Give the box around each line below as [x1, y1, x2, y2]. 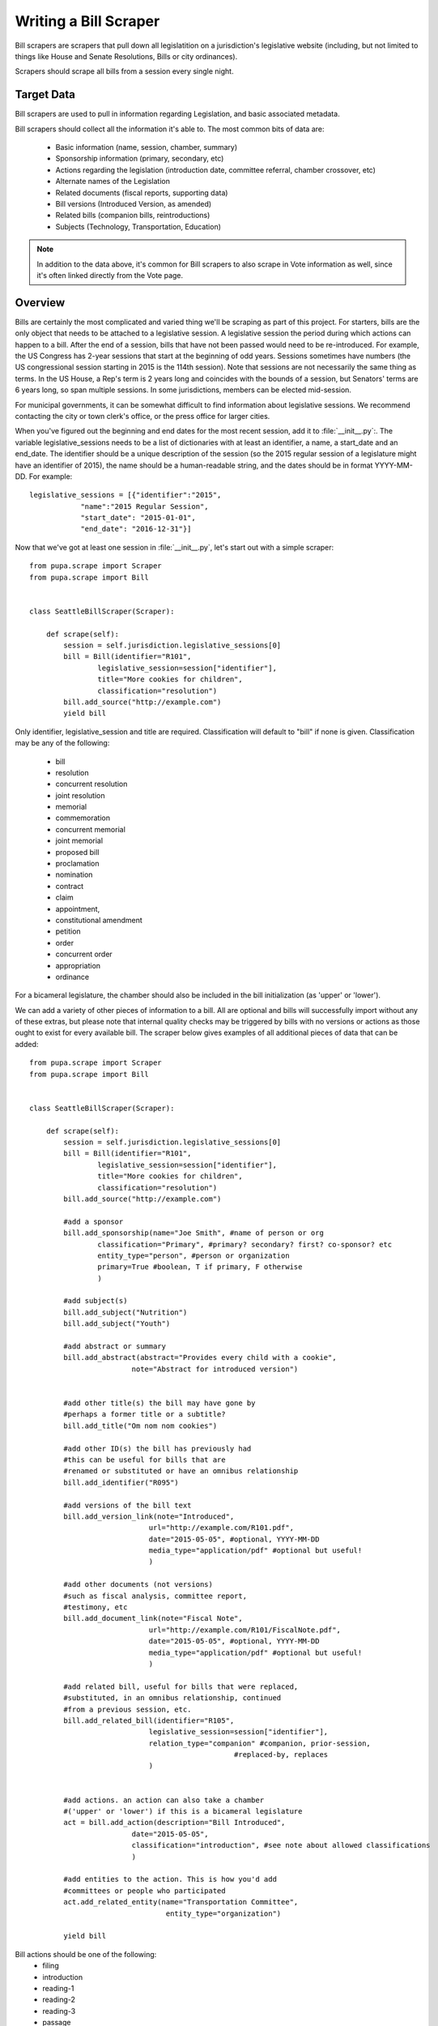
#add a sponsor [63, 1216, 124, 1226]
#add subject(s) [63, 1297, 128, 1306]
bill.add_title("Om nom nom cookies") [63, 1421, 218, 1430]
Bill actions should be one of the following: [15, 1949, 157, 1959]
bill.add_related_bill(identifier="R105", [63, 1716, 235, 1725]
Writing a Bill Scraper [15, 12, 160, 30]
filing [42, 1961, 60, 1971]
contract [55, 881, 84, 891]
